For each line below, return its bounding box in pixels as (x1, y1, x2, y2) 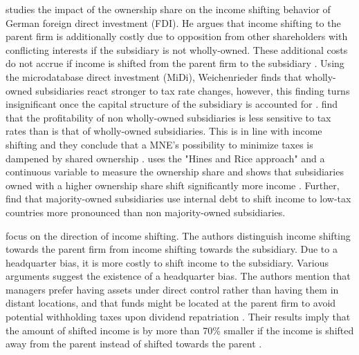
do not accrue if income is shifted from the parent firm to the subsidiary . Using (6, 56, 344, 70)
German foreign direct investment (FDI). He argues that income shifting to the (6, 15, 341, 30)
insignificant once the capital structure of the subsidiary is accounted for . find (6, 97, 338, 111)
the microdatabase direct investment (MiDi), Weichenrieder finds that (6, 69, 302, 84)
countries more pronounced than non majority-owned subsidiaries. (6, 204, 286, 219)
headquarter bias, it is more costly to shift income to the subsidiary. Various (6, 255, 329, 269)
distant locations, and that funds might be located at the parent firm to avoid (6, 296, 336, 310)
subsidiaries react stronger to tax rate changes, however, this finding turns (35, 83, 350, 97)
